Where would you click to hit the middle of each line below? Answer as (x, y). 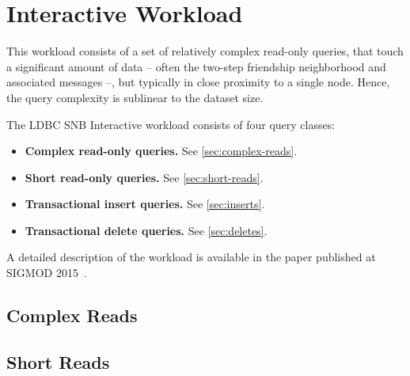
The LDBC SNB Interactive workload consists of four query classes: (171, 124)
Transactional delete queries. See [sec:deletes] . (146, 230)
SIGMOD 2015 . (47, 273)
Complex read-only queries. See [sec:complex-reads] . (161, 151)
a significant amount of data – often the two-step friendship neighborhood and (196, 66)
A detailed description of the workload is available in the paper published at (191, 257)
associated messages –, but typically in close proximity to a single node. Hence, (198, 82)
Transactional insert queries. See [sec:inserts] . (145, 204)
